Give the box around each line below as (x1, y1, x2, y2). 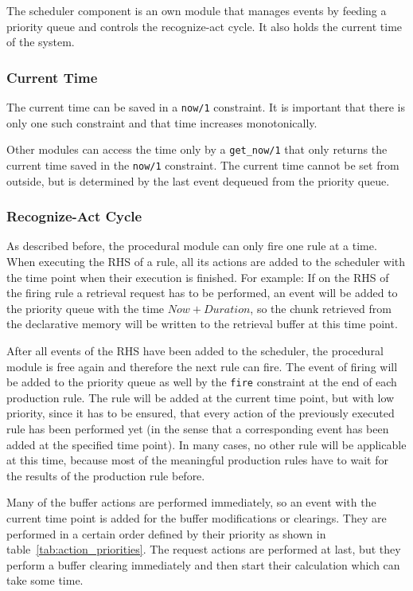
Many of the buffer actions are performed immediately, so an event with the (6, 494, 376, 511)
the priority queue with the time (6, 299, 165, 316)
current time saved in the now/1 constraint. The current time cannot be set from (6, 156, 399, 173)
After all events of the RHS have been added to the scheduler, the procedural (6, 342, 384, 358)
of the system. (6, 33, 75, 50)
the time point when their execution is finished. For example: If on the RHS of (6, 268, 389, 285)
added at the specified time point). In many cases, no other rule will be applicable (6, 436, 407, 452)
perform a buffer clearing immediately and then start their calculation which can (6, 556, 400, 573)
